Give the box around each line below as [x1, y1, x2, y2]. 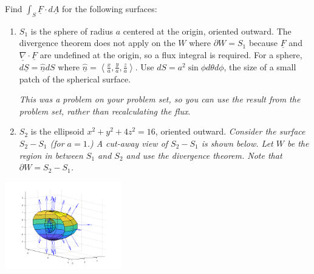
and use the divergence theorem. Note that [126, 149, 282, 161]
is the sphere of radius [30, 24, 113, 37]
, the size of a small [224, 60, 296, 73]
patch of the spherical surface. [19, 72, 131, 85]
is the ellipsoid [30, 125, 84, 138]
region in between [19, 149, 83, 161]
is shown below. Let [201, 136, 273, 149]
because [248, 36, 278, 49]
